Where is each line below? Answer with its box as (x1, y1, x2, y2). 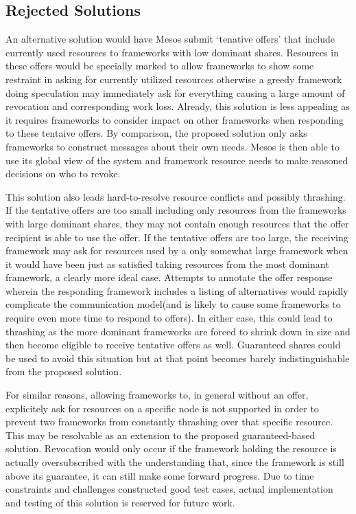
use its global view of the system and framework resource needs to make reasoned (5, 153, 348, 167)
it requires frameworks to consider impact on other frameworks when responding (5, 112, 344, 126)
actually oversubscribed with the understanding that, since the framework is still (5, 455, 344, 469)
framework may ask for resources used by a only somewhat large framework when (5, 243, 348, 258)
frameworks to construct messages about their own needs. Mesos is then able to (5, 139, 340, 153)
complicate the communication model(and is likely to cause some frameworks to (5, 297, 341, 311)
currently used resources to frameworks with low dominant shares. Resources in (5, 45, 340, 59)
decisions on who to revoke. (5, 166, 121, 181)
